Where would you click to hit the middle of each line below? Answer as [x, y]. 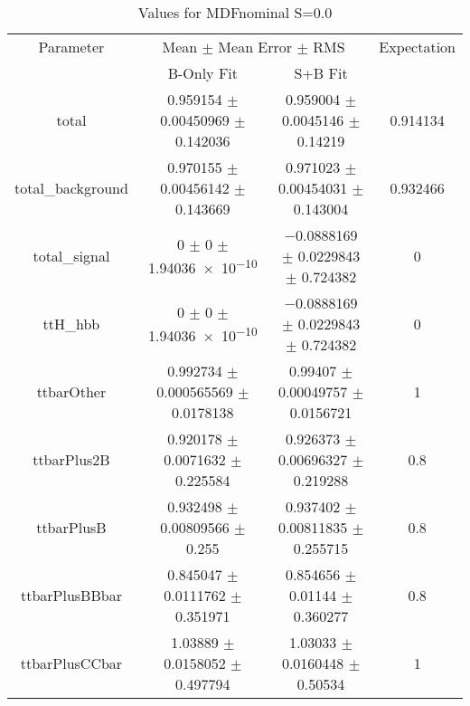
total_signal [71, 256]
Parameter [71, 47]
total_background [71, 188]
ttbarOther [71, 391]
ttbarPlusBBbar [71, 595]
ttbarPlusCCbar [71, 663]
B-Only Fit [203, 73]
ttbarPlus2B [71, 459]
